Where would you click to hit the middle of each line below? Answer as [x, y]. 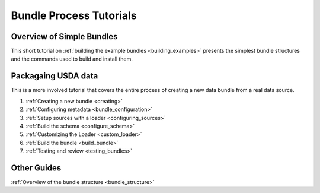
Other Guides [36, 168]
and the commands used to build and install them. [72, 59]
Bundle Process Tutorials [74, 15]
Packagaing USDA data [55, 76]
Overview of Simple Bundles [64, 37]
